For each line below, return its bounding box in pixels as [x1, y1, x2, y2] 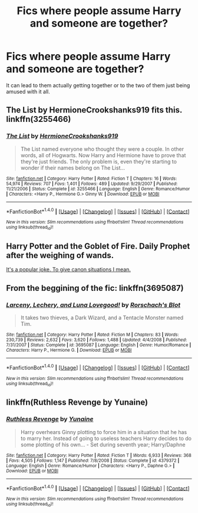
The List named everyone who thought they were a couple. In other [20, 145, 184, 153]
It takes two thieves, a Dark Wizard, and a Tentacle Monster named [20, 314, 184, 322]
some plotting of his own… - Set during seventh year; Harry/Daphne [20, 441, 186, 448]
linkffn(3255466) [6, 114, 71, 124]
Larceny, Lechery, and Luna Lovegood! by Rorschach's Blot [6, 300, 181, 309]
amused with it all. [6, 88, 50, 95]
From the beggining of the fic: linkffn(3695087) [6, 283, 184, 293]
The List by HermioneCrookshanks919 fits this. [6, 105, 183, 115]
